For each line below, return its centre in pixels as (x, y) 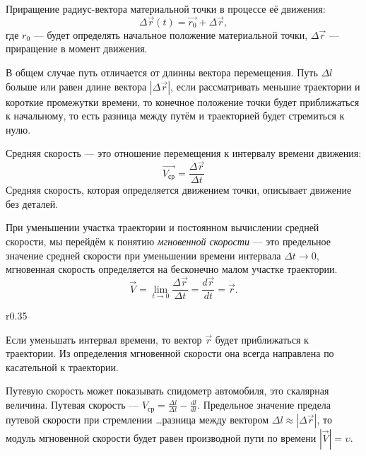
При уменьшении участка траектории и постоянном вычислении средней (163, 227)
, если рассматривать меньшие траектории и (265, 86)
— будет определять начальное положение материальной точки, (171, 34)
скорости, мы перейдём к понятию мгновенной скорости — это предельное (168, 241)
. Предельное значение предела (264, 405)
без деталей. (32, 203)
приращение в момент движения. (77, 48)
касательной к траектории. (62, 367)
